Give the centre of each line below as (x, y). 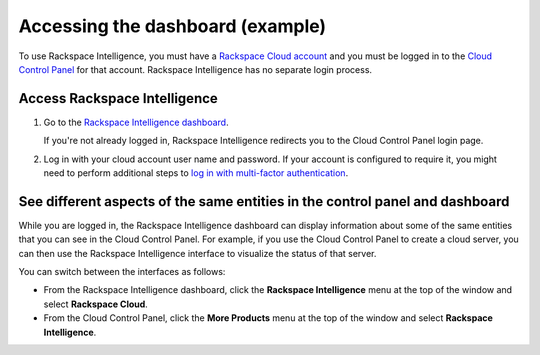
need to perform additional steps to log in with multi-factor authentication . (196, 173)
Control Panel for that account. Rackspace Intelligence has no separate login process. (195, 69)
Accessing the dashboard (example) (172, 26)
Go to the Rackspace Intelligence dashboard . (136, 122)
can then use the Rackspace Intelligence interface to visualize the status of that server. (197, 253)
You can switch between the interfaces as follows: (122, 272)
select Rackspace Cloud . (96, 304)
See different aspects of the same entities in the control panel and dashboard (264, 201)
